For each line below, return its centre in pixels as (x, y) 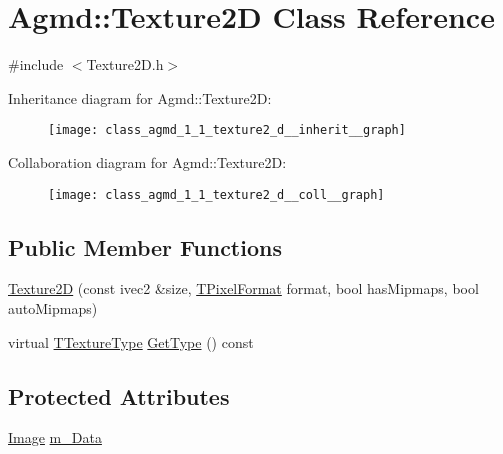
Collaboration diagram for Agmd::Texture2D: (147, 161)
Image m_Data (55, 437)
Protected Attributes (119, 395)
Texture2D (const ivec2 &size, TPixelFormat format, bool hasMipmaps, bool (243, 288)
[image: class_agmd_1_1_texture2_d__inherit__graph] (227, 130)
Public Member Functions (145, 246)
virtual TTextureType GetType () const (131, 341)
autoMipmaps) (53, 308)
